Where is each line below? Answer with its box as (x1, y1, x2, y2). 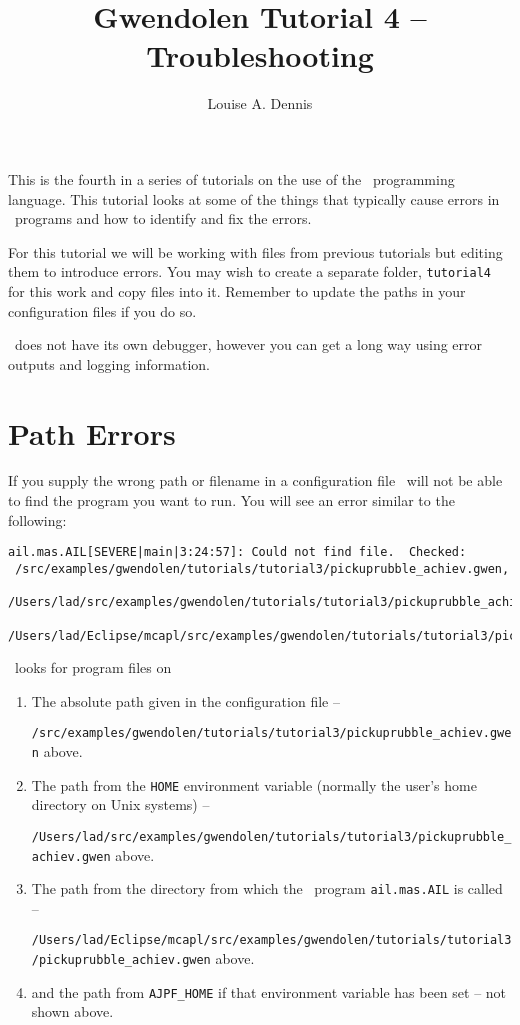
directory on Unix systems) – (31, 794, 210, 815)
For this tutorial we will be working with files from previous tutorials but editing (8, 241, 503, 262)
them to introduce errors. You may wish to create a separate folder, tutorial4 (8, 261, 491, 282)
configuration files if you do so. (8, 300, 197, 321)
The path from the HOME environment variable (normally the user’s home (31, 774, 477, 795)
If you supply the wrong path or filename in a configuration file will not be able (8, 470, 503, 491)
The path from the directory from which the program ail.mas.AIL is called (31, 878, 503, 899)
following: (8, 509, 67, 530)
